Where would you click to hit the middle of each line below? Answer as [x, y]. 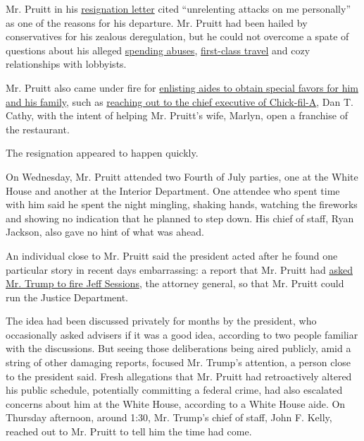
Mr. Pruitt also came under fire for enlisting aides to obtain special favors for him [182, 87]
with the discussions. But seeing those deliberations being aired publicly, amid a [178, 348]
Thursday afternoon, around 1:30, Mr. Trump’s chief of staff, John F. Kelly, [169, 417]
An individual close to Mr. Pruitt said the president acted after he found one [172, 255]
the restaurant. [38, 129]
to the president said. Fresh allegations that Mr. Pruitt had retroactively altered [179, 376]
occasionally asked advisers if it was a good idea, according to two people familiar [182, 334]
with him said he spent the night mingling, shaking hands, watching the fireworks [182, 204]
